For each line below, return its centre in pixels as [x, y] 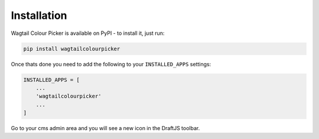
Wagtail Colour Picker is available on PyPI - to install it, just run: [88, 33]
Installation [39, 15]
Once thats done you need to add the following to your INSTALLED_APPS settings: [111, 64]
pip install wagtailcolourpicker [72, 49]
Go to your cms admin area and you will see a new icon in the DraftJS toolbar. [105, 128]
